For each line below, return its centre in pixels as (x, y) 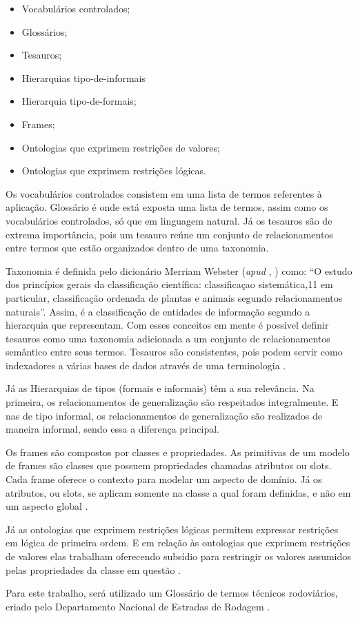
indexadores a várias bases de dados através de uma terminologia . (146, 365)
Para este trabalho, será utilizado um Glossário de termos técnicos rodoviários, (172, 593)
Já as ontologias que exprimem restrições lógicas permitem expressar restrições (172, 529)
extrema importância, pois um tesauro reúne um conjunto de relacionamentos (169, 234)
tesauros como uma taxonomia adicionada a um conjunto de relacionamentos (168, 338)
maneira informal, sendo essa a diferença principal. (112, 429)
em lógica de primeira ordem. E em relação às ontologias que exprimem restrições (178, 543)
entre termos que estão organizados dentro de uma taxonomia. (137, 248)
